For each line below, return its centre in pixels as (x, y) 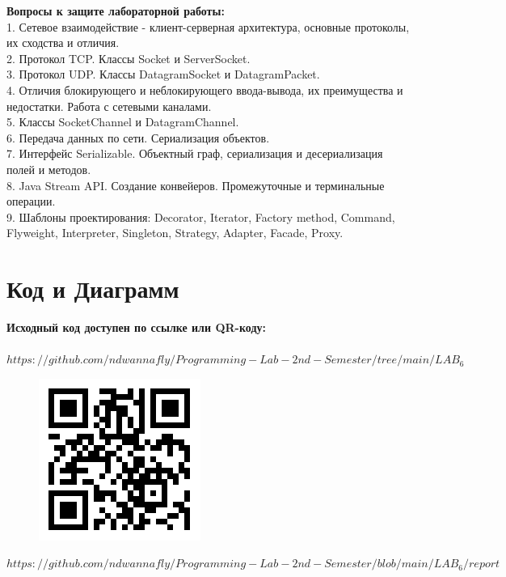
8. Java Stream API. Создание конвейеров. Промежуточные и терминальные (196, 185)
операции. (31, 201)
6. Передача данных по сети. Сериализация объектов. (138, 137)
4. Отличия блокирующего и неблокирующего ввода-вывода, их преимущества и (205, 89)
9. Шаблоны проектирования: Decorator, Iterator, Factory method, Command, (201, 216)
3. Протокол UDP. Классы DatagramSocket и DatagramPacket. (163, 74)
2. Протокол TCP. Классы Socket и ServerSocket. (129, 58)
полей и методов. (49, 169)
